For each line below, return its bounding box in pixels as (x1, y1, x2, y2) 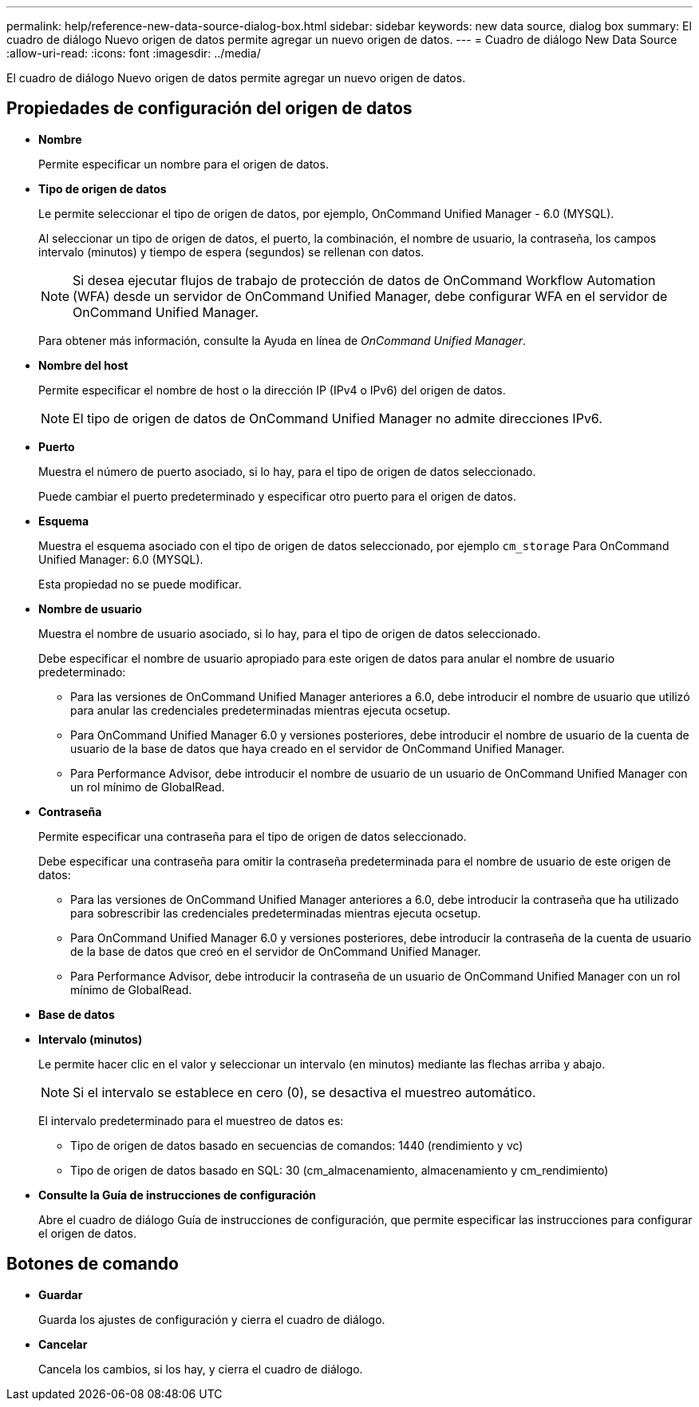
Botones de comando (6, 1254, 179, 1274)
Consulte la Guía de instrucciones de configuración (38, 1187, 317, 1202)
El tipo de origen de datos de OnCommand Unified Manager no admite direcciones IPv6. (73, 410, 602, 426)
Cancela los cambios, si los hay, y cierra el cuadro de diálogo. (38, 1361, 363, 1376)
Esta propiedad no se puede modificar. (38, 577, 242, 591)
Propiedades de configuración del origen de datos (6, 98, 413, 119)
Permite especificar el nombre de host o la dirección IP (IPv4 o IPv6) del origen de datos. (38, 382, 506, 397)
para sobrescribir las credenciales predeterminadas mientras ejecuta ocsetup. (70, 906, 481, 920)
